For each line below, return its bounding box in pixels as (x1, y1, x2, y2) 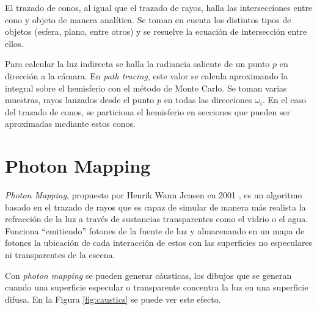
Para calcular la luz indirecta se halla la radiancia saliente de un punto (5, 57, 270, 70)
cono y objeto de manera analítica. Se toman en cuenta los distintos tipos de (5, 13, 291, 26)
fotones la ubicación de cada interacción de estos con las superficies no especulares (5, 236, 313, 249)
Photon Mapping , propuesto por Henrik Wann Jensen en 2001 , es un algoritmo (5, 189, 302, 201)
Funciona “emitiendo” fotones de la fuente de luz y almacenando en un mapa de (5, 224, 305, 237)
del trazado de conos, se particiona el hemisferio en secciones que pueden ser (5, 105, 291, 118)
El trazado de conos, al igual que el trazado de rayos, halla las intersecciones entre (5, 1, 313, 13)
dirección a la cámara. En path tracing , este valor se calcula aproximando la (5, 69, 288, 82)
